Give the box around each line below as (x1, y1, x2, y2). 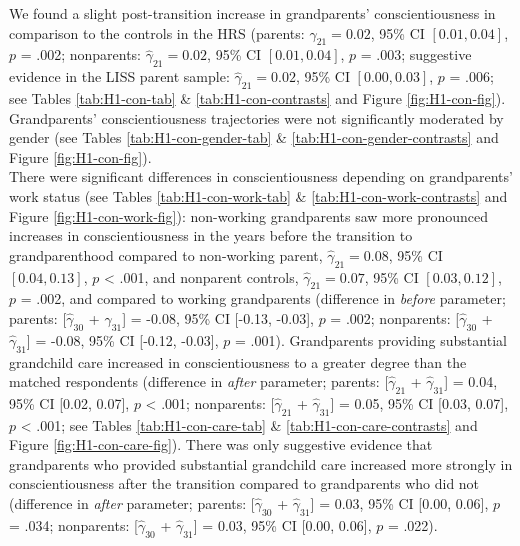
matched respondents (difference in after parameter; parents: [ (9, 371, 389, 392)
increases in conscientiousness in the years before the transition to (9, 225, 413, 246)
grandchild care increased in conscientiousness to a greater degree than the (9, 351, 467, 372)
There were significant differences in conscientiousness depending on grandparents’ (9, 166, 513, 187)
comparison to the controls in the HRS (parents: (9, 22, 305, 43)
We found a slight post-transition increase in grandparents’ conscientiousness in (9, 3, 496, 23)
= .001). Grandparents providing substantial (234, 329, 507, 350)
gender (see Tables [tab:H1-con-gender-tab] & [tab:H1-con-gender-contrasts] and (9, 127, 499, 148)
